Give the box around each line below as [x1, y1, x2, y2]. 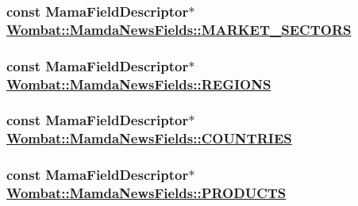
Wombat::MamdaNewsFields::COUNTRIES [6, 128, 292, 148]
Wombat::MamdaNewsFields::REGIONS [6, 74, 271, 93]
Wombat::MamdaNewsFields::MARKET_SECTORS [6, 19, 352, 39]
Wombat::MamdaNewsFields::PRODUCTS [6, 183, 287, 203]
